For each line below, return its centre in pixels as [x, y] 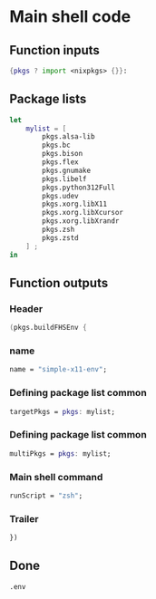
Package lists [48, 99]
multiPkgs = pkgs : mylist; [60, 454]
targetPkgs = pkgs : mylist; [63, 411]
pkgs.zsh [58, 230]
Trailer [24, 518]
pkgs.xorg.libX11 [74, 204]
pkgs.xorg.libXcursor [83, 213]
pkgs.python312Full [79, 188]
